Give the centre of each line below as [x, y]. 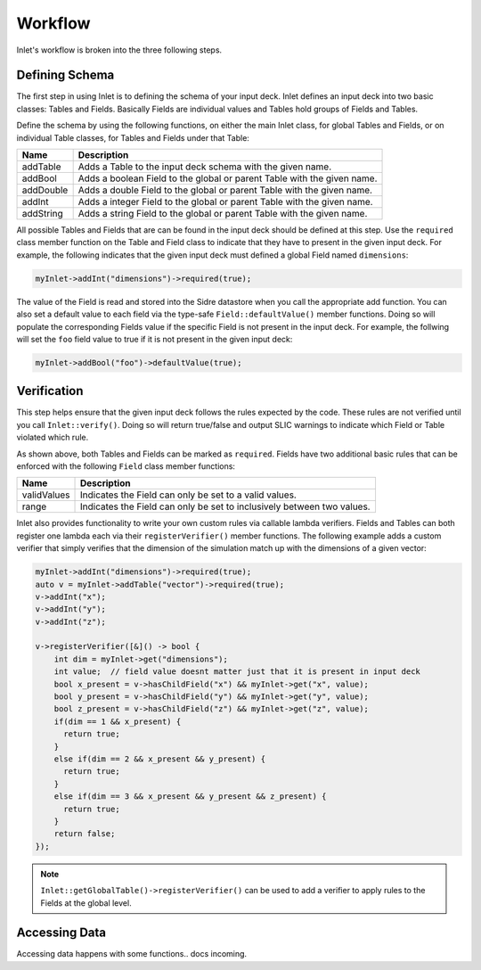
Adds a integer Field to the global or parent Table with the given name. [225, 202]
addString [43, 214]
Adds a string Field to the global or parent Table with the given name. [223, 214]
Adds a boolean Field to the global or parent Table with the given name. [228, 178]
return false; [85, 834]
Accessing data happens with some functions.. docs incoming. [132, 954]
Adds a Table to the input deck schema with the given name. [205, 167]
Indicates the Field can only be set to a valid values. [188, 495]
